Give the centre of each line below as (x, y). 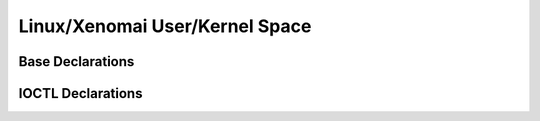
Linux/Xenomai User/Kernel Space (165, 26)
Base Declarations (76, 61)
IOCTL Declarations (80, 93)
